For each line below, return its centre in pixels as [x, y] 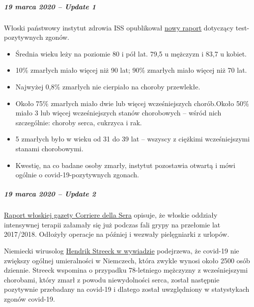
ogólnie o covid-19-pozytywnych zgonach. [77, 175]
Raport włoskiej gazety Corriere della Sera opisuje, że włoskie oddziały [111, 215]
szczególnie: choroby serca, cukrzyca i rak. [79, 122]
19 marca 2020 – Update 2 [50, 194]
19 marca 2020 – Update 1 [50, 6]
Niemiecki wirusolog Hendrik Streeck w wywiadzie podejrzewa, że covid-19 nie [122, 251]
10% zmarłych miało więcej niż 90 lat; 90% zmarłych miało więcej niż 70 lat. [131, 70]
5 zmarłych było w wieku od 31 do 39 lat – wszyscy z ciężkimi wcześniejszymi [133, 139]
